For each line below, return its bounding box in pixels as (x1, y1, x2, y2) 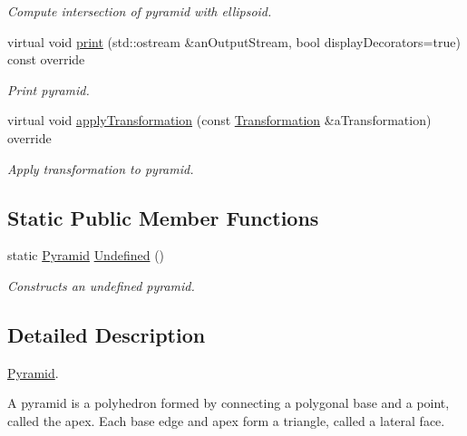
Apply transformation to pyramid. (7, 159, 194, 178)
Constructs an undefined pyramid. (7, 276, 195, 295)
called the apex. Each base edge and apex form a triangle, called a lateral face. (7, 411, 445, 430)
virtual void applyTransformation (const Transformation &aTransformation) (7, 111, 432, 130)
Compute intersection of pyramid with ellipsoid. (7, 2, 272, 20)
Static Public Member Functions (7, 203, 319, 231)
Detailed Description (7, 320, 206, 348)
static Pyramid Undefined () (7, 246, 165, 265)
